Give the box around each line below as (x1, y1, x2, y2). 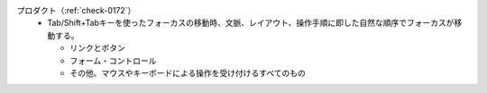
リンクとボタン (69, 43, 125, 54)
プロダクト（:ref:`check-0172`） (16, 5, 136, 15)
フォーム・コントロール (69, 55, 157, 66)
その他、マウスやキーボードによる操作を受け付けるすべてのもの (69, 67, 307, 78)
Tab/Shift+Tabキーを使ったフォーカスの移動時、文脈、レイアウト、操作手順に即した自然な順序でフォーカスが (47, 18, 455, 29)
